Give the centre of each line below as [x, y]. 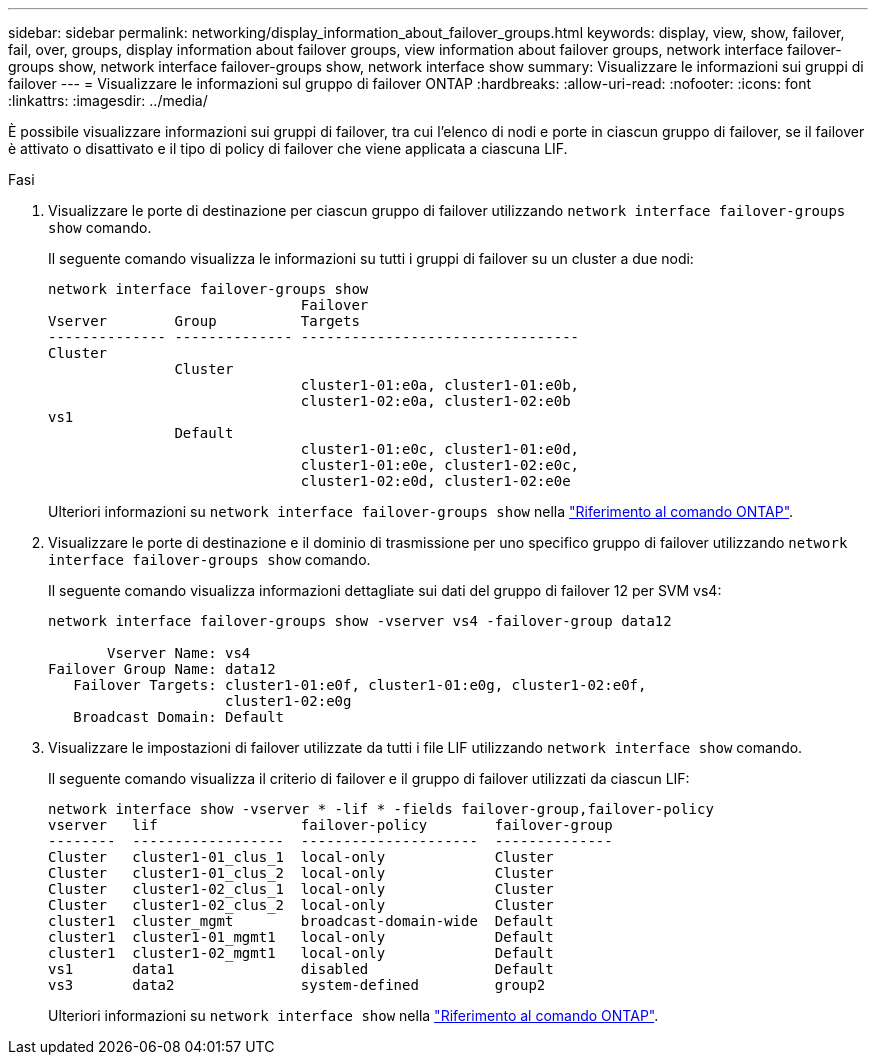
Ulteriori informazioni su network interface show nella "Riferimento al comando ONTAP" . [353, 1015]
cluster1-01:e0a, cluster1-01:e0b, [440, 385]
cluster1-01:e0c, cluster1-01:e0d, [440, 449]
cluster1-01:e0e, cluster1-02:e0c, [440, 465]
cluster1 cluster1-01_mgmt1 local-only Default [301, 937]
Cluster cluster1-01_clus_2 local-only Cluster [301, 873]
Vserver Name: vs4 [179, 653]
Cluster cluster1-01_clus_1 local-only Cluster [301, 857]
